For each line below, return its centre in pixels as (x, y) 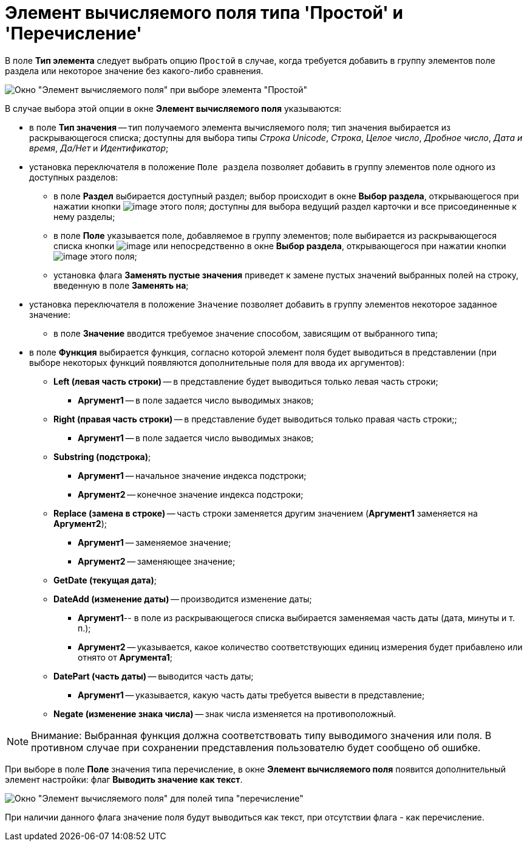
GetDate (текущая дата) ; (105, 580)
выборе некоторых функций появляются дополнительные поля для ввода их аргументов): (217, 362)
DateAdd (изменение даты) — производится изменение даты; (183, 599)
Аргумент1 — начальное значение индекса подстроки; (192, 475)
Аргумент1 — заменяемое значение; (155, 542)
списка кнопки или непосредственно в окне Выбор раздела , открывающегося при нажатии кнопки (280, 246)
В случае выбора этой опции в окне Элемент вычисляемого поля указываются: (173, 108)
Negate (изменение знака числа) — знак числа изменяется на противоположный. (225, 714)
